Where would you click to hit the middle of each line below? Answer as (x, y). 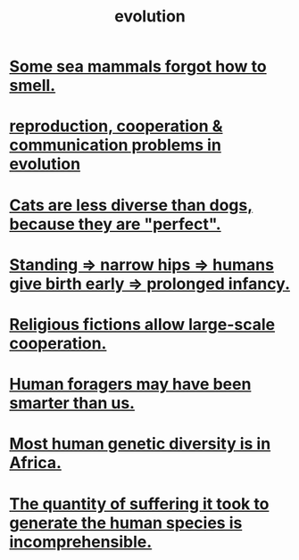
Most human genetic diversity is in (140, 444)
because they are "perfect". (115, 224)
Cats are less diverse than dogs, (131, 205)
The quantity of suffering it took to (139, 503)
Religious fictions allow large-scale (142, 324)
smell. (33, 86)
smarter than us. (72, 404)
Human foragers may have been (130, 384)
